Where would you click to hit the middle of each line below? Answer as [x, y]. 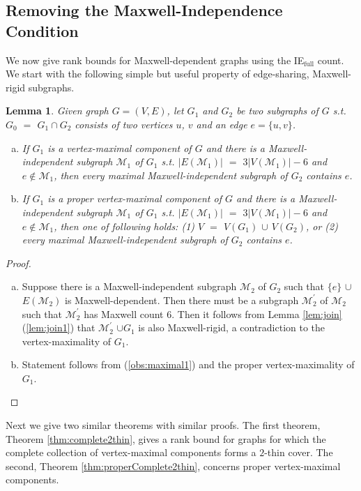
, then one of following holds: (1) [124, 226]
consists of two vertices [124, 124]
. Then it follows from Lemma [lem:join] [257, 314]
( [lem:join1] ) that [59, 327]
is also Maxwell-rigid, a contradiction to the [232, 327]
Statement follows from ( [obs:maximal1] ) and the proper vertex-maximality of [188, 364]
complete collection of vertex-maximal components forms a [131, 452]
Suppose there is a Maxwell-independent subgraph [129, 286]
